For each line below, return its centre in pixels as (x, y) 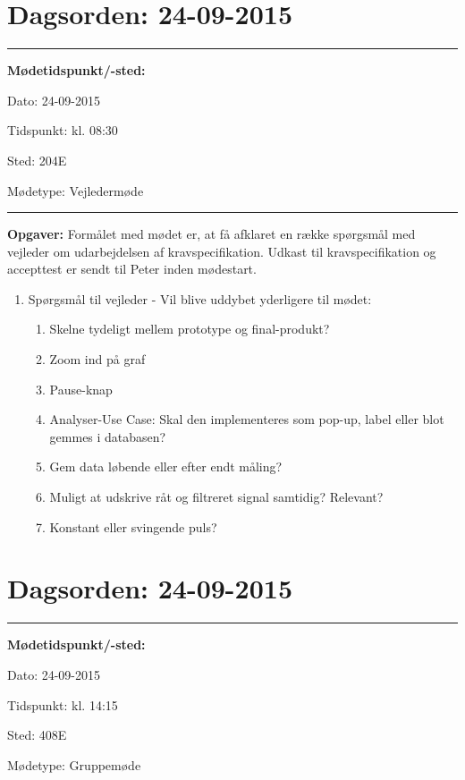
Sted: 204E (37, 160)
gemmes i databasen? (108, 436)
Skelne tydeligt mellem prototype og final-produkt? (190, 329)
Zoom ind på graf (97, 359)
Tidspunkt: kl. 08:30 (63, 130)
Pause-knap (81, 389)
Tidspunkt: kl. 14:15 (63, 704)
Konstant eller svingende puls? (133, 526)
